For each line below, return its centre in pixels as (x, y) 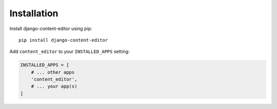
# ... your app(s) (54, 86)
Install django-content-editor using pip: (51, 29)
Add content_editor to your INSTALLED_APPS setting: (70, 51)
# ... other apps (53, 72)
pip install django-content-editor (63, 40)
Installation (34, 13)
